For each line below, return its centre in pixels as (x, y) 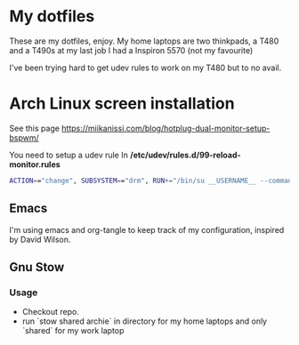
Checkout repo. (51, 312)
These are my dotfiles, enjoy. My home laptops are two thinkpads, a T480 (144, 41)
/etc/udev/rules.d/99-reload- (186, 155)
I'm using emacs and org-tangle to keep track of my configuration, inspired (147, 229)
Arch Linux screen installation (122, 104)
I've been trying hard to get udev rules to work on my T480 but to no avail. (145, 68)
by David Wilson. (40, 239)
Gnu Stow (37, 267)
